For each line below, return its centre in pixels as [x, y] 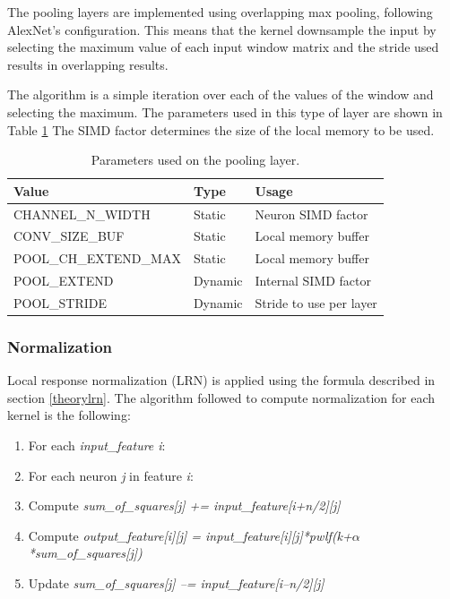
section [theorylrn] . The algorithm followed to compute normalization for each [221, 397]
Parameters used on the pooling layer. [195, 160]
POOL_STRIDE [61, 302]
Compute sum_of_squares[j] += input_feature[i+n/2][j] [184, 505]
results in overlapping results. [88, 64]
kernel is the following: [69, 415]
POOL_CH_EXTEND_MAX [97, 258]
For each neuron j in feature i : [111, 475]
